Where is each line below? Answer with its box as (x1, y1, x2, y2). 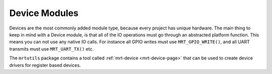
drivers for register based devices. (9, 62, 81, 68)
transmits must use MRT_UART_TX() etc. (9, 45, 94, 52)
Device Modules (9, 7, 79, 18)
